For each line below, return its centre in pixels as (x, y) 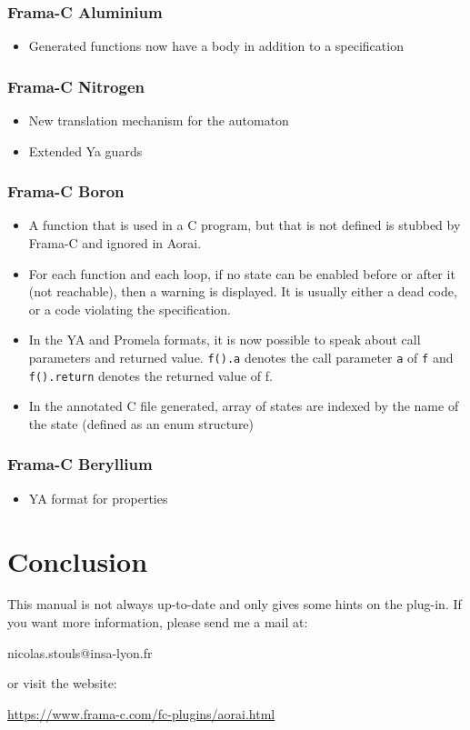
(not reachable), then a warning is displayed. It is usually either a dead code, (243, 291)
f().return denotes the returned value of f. (150, 375)
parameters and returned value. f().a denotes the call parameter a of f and (241, 357)
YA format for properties (98, 498)
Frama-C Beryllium (80, 464)
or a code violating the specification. (130, 309)
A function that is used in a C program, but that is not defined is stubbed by (245, 225)
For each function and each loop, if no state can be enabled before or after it (242, 273)
